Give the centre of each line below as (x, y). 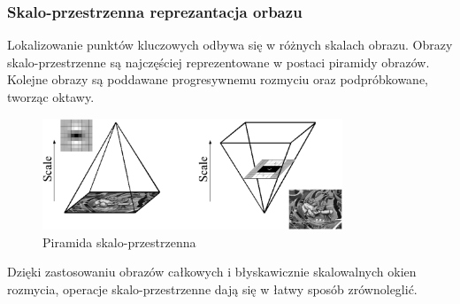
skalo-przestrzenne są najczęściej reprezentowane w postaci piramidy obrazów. (218, 62)
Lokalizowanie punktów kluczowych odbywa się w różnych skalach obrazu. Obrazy (230, 45)
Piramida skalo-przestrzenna (119, 242)
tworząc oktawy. (51, 97)
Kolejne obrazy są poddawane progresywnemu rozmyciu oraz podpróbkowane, (218, 79)
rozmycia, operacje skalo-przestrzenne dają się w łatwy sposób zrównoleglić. (212, 288)
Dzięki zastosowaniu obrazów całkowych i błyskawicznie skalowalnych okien (212, 272)
